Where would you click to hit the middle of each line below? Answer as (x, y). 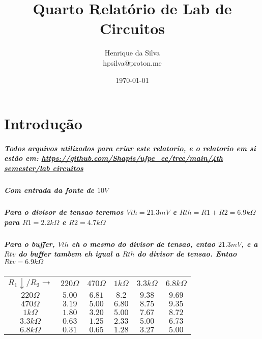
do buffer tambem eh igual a (69, 254)
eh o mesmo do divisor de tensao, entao (143, 244)
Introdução (43, 123)
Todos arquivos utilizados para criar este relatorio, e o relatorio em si (130, 148)
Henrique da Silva (132, 53)
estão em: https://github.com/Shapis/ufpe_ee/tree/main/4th (114, 158)
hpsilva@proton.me (132, 62)
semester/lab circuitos (44, 168)
